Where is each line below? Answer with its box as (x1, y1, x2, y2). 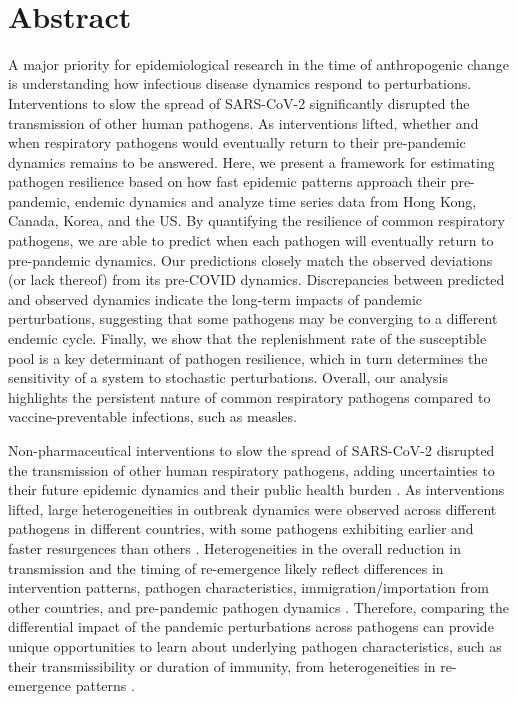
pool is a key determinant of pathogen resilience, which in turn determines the (8, 347, 488, 368)
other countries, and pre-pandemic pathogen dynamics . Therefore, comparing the (8, 596, 509, 617)
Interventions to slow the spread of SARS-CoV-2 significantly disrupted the (8, 92, 470, 113)
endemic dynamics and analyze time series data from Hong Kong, (74, 190, 477, 211)
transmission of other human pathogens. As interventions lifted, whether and (8, 112, 479, 133)
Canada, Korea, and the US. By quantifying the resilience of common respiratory (8, 210, 505, 231)
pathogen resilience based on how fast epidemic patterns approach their (8, 171, 446, 192)
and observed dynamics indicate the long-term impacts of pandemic (8, 288, 423, 309)
